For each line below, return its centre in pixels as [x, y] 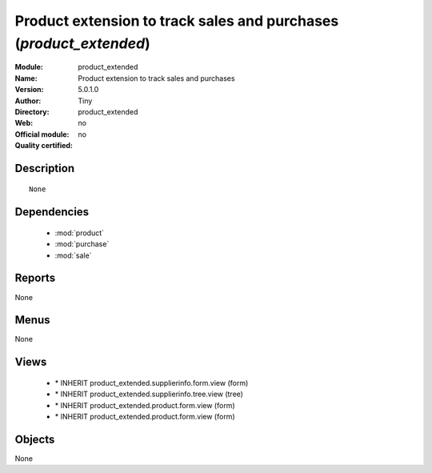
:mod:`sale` [73, 255]
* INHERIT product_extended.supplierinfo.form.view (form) [152, 383]
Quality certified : [44, 146]
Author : [28, 101]
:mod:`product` [79, 233]
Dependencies [52, 212]
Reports [35, 278]
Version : [29, 90]
